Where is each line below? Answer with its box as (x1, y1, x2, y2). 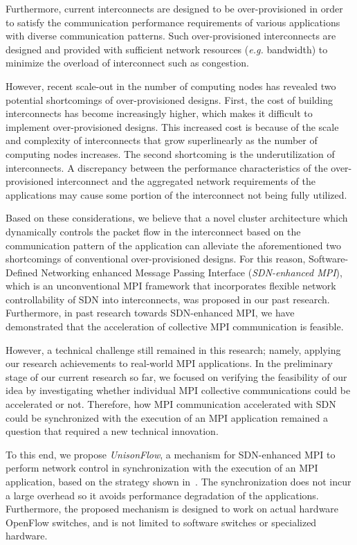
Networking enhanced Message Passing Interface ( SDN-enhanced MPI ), (41, 265, 342, 279)
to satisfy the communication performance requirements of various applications (6, 15, 340, 29)
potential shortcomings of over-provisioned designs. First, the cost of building (6, 92, 333, 107)
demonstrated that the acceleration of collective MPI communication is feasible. (6, 319, 344, 334)
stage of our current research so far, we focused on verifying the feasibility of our (6, 369, 347, 384)
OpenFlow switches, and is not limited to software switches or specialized (6, 515, 317, 529)
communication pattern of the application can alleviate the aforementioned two (6, 238, 342, 252)
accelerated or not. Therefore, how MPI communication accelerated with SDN (6, 397, 336, 411)
